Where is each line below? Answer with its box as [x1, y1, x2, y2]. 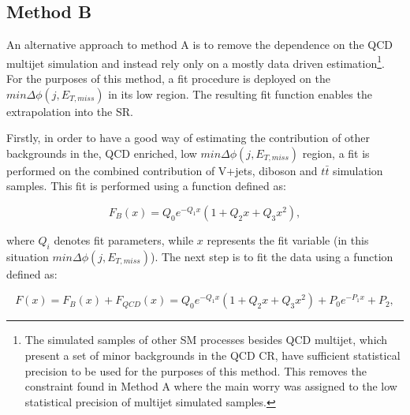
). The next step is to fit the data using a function [150, 248, 393, 264]
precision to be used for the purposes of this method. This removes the [24, 362, 367, 379]
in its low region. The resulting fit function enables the [108, 85, 372, 102]
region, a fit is [302, 144, 370, 161]
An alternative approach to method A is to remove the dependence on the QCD [6, 36, 393, 53]
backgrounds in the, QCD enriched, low [6, 144, 197, 161]
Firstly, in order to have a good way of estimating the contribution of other [6, 129, 371, 146]
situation [6, 248, 49, 264]
